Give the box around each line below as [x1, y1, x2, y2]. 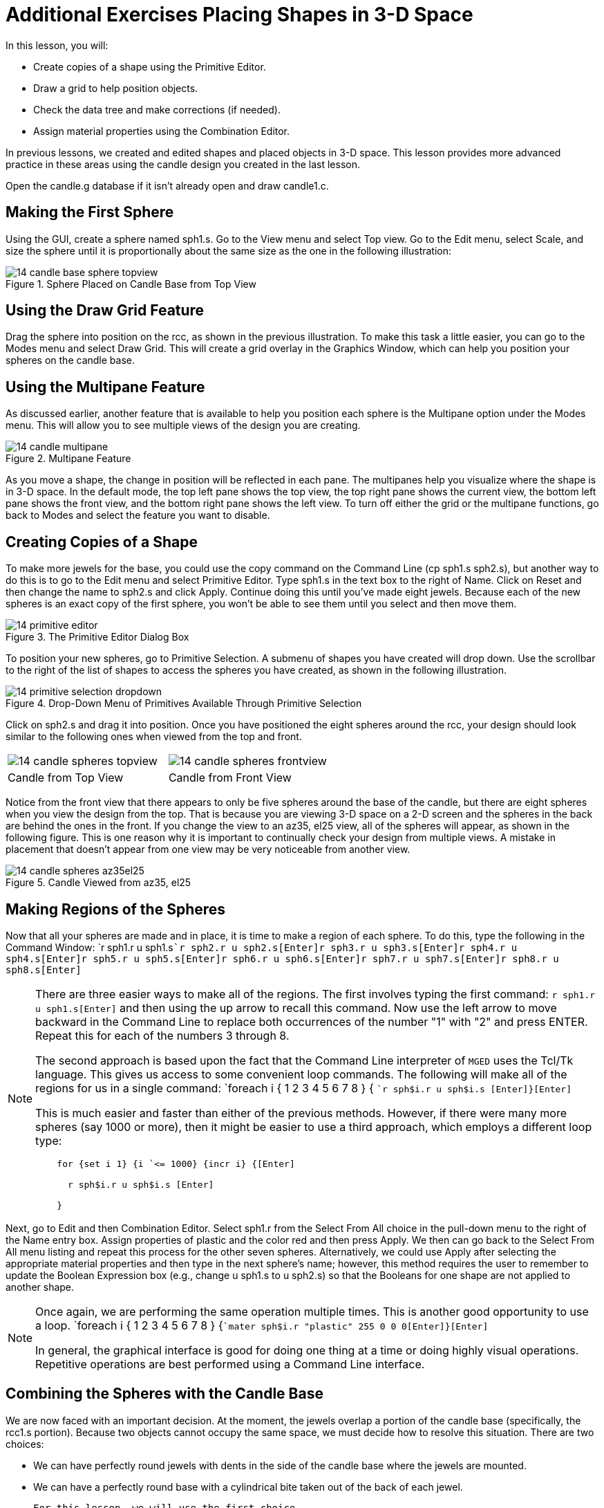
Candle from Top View [8, 771, 124, 785]
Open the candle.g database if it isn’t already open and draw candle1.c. [6, 179, 329, 192]
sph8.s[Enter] [6, 964, 82, 975]
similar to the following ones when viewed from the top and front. [6, 730, 302, 743]
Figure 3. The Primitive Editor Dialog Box [6, 631, 189, 643]
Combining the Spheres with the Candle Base [6, 1385, 323, 1403]
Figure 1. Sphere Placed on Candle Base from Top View [6, 277, 256, 290]
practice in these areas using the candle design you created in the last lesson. [6, 158, 360, 170]
